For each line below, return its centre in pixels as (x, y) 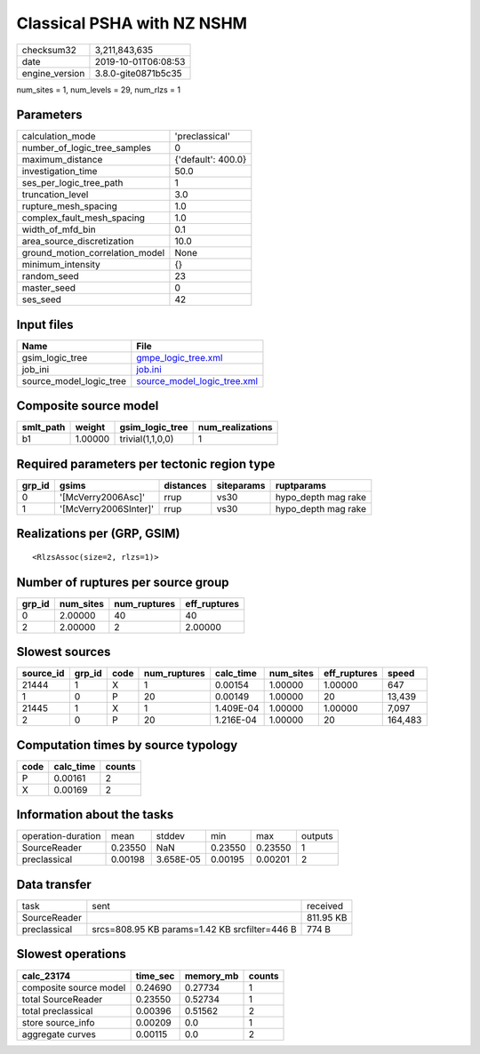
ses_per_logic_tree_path (72, 183)
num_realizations (235, 427)
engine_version (53, 73)
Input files (45, 324)
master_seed (48, 288)
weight (90, 427)
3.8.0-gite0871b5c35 (138, 73)
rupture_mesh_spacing (69, 206)
